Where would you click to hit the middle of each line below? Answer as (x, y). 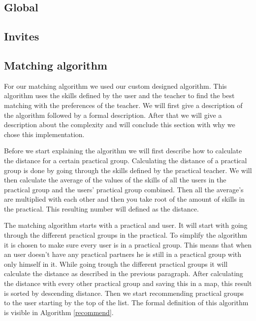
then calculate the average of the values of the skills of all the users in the (115, 180)
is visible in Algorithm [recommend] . (59, 312)
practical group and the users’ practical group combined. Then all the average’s (124, 189)
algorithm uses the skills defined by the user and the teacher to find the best (119, 95)
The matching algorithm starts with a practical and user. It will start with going (126, 225)
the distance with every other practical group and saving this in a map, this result (128, 283)
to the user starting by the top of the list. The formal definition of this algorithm (126, 303)
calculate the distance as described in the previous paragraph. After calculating (124, 273)
